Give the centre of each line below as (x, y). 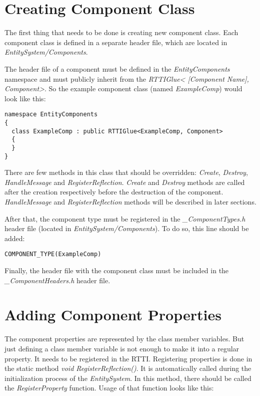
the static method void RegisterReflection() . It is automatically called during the (128, 368)
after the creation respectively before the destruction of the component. (114, 192)
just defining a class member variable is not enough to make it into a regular (122, 348)
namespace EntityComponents (51, 115)
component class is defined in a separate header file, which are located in (116, 42)
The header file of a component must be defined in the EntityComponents (117, 68)
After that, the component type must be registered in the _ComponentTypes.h (125, 218)
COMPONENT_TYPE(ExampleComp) (53, 254)
